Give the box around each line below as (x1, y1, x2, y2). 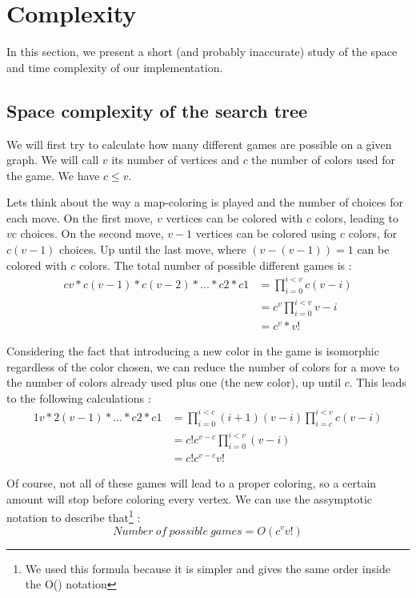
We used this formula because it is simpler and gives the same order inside (25, 560, 390, 576)
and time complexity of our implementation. (6, 58, 223, 75)
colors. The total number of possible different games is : (78, 256, 352, 273)
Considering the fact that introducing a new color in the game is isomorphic (6, 342, 379, 359)
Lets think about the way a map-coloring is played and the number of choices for (6, 194, 403, 211)
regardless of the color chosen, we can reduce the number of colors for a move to (6, 358, 399, 375)
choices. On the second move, (20, 225, 164, 242)
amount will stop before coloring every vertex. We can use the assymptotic (6, 490, 372, 507)
